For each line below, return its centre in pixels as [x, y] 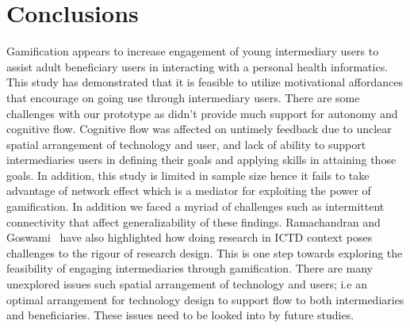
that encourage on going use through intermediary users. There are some [183, 97]
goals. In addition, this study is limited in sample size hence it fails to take [188, 175]
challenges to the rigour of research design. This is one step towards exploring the [205, 252]
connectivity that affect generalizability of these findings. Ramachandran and [194, 221]
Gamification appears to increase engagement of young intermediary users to [193, 51]
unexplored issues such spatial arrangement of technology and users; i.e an [187, 284]
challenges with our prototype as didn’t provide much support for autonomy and [202, 113]
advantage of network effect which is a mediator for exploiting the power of [189, 191]
